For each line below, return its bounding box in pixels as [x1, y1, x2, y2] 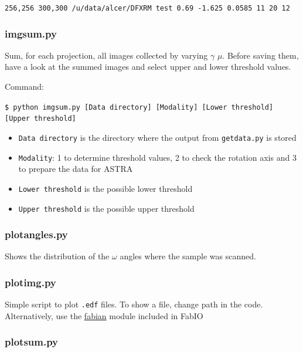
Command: [5, 80, 44, 93]
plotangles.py [5, 227, 68, 242]
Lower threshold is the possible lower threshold [18, 182, 193, 194]
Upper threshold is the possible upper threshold [18, 202, 195, 214]
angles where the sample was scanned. [120, 250, 256, 262]
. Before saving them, [222, 49, 299, 61]
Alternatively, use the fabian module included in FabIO [5, 309, 203, 321]
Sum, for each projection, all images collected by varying [5, 49, 208, 61]
